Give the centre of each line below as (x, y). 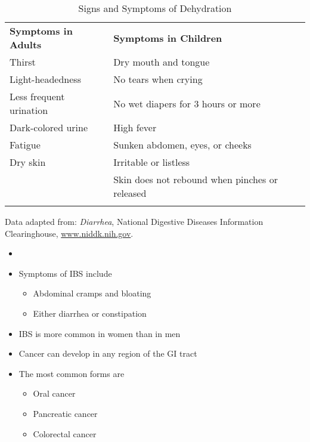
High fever (135, 127)
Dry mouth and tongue (162, 62)
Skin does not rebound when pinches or (196, 179)
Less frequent (37, 96)
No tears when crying (158, 79)
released (130, 193)
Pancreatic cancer (65, 413)
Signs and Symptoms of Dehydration (155, 8)
